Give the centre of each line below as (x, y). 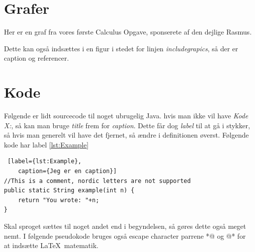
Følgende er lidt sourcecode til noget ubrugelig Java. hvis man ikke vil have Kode (126, 116)
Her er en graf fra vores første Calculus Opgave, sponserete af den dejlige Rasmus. (128, 32)
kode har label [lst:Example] (46, 144)
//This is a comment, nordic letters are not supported (97, 181)
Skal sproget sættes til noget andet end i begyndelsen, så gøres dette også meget (125, 226)
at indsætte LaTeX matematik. (51, 245)
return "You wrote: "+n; (59, 200)
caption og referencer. (36, 58)
